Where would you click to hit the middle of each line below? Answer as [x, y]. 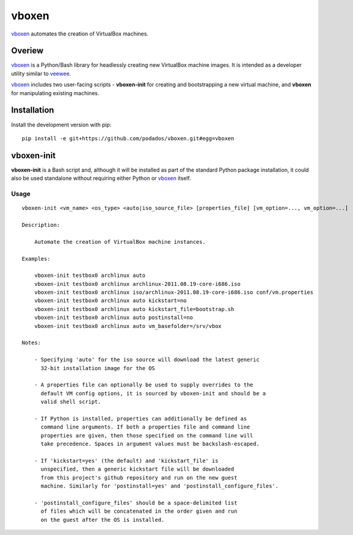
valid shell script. [71, 402]
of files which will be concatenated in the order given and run [139, 511]
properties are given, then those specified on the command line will [147, 435]
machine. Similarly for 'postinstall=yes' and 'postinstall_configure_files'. [160, 486]
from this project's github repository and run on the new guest [139, 478]
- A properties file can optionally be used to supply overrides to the [144, 385]
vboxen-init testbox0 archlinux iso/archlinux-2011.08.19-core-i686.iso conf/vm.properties [174, 292]
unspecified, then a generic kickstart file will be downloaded [137, 469]
